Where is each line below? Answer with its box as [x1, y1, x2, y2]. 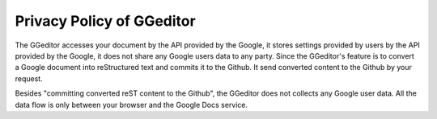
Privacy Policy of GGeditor [15, 12, 196, 30]
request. [15, 73, 44, 84]
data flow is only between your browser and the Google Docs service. [15, 100, 248, 109]
